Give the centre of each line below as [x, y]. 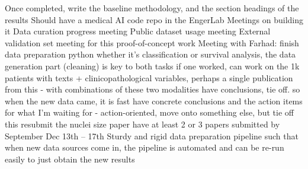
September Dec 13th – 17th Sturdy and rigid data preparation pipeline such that [152, 135]
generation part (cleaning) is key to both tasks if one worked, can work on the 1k [152, 66]
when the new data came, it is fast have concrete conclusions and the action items [154, 101]
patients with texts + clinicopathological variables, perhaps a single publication [149, 77]
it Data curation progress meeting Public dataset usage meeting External [138, 31]
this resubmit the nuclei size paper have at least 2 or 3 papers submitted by [142, 124]
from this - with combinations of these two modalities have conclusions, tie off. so [153, 89]
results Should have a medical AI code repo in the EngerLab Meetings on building [154, 19]
